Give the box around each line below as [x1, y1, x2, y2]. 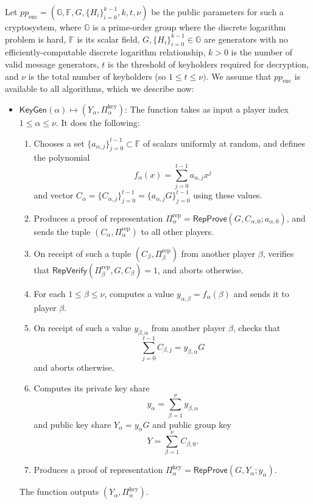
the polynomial [33, 151, 90, 164]
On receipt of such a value [33, 321, 132, 334]
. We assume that [206, 69, 272, 82]
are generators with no [204, 32, 288, 45]
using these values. [193, 189, 262, 201]
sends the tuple [33, 225, 91, 237]
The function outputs [19, 485, 99, 498]
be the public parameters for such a [151, 5, 284, 18]
